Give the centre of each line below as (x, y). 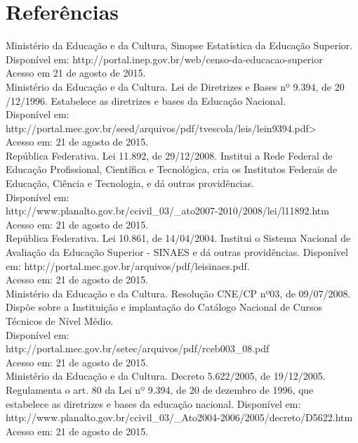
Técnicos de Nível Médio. (60, 321)
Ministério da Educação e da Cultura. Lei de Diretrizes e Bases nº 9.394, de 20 (175, 86)
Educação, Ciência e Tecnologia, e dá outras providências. (130, 183)
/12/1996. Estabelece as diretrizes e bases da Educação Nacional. (146, 100)
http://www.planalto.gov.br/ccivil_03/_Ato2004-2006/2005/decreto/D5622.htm (179, 417)
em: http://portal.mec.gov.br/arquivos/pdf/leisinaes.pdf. (128, 265)
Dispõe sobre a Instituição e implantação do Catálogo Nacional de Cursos (164, 307)
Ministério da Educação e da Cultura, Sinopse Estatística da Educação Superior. (179, 45)
